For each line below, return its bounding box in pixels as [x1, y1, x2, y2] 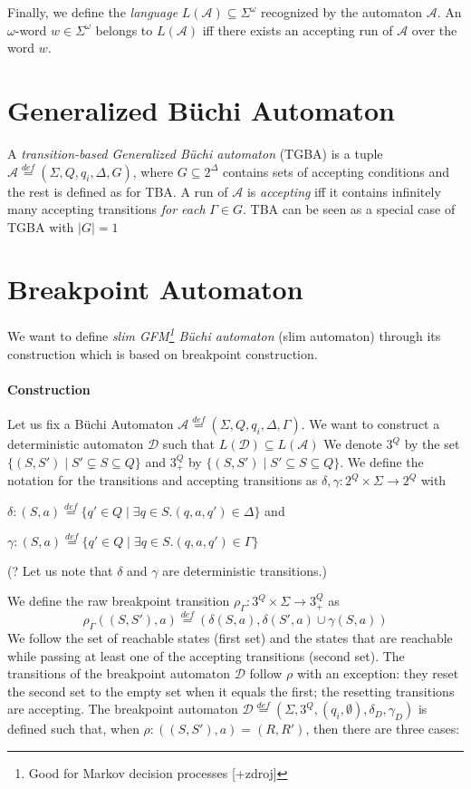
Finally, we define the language [7, 3, 178, 21]
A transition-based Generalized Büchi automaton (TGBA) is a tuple [7, 143, 383, 162]
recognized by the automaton [260, 3, 423, 21]
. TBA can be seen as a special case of [243, 200, 456, 219]
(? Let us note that [7, 560, 113, 580]
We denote [323, 434, 382, 453]
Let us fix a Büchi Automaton [7, 414, 174, 433]
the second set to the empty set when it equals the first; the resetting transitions [7, 681, 455, 700]
